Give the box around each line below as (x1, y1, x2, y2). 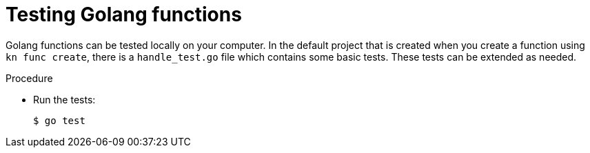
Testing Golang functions (6, 3, 242, 26)
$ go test (33, 114, 85, 126)
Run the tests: (33, 93, 96, 105)
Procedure (6, 72, 53, 84)
